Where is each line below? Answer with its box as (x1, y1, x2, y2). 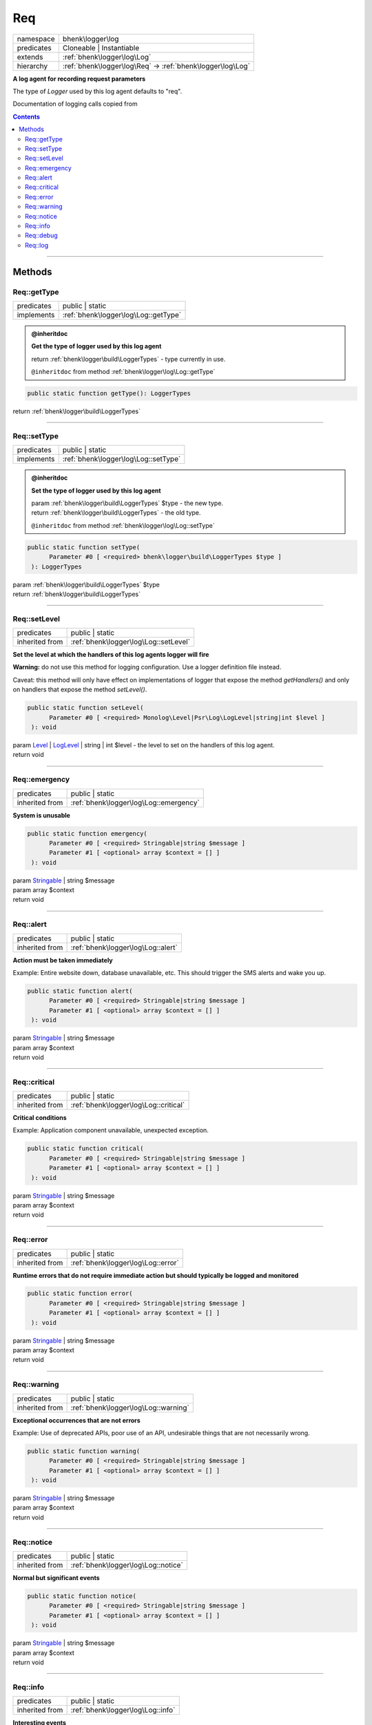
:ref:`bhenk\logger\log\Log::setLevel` (70, 637, 191, 647)
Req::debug (25, 231, 58, 239)
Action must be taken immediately (12, 956, 113, 964)
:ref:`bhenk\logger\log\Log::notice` (70, 1560, 184, 1570)
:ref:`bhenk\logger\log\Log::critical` (70, 1101, 185, 1110)
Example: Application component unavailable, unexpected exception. (12, 1126, 209, 1134)
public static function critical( (27, 1145, 144, 1152)
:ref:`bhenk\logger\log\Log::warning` (70, 1403, 189, 1412)
